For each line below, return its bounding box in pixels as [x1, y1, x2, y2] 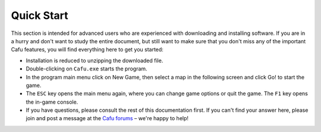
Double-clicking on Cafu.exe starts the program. [26, 65, 148, 72]
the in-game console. [26, 98, 78, 105]
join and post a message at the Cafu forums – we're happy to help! [26, 115, 189, 122]
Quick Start [11, 9, 68, 22]
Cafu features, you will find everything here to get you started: [11, 46, 163, 53]
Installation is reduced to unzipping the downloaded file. [26, 57, 163, 64]
